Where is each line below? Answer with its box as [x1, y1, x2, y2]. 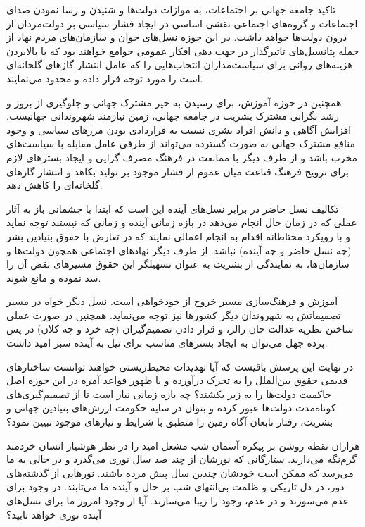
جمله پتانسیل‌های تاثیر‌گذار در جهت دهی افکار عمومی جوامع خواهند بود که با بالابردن [6, 43, 359, 58]
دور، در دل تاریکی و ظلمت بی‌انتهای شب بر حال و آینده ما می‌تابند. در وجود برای [6, 479, 345, 494]
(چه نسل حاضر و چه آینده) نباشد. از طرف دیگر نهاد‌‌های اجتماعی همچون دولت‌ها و [6, 242, 352, 257]
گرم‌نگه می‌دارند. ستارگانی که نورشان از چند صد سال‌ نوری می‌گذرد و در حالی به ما [6, 452, 357, 466]
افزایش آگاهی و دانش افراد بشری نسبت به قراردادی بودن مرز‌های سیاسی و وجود [6, 122, 352, 137]
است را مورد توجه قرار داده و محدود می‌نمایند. [6, 70, 203, 85]
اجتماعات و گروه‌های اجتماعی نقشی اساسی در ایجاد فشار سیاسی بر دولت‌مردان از [6, 15, 358, 30]
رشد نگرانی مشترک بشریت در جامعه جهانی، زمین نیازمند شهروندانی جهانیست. [6, 108, 339, 123]
